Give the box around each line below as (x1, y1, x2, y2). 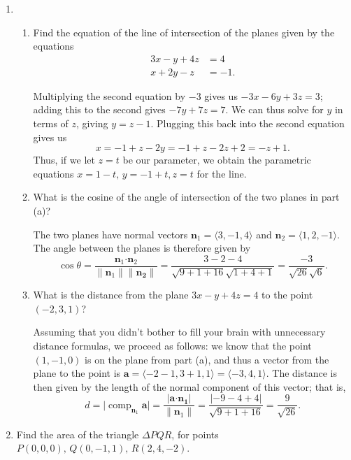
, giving (76, 116, 108, 131)
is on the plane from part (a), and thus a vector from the (85, 352, 329, 366)
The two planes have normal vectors (33, 227, 188, 241)
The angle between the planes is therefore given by (33, 240, 251, 255)
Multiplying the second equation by (33, 88, 186, 103)
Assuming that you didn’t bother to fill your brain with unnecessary (33, 324, 326, 339)
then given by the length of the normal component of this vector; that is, (33, 379, 346, 394)
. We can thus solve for (225, 102, 324, 117)
